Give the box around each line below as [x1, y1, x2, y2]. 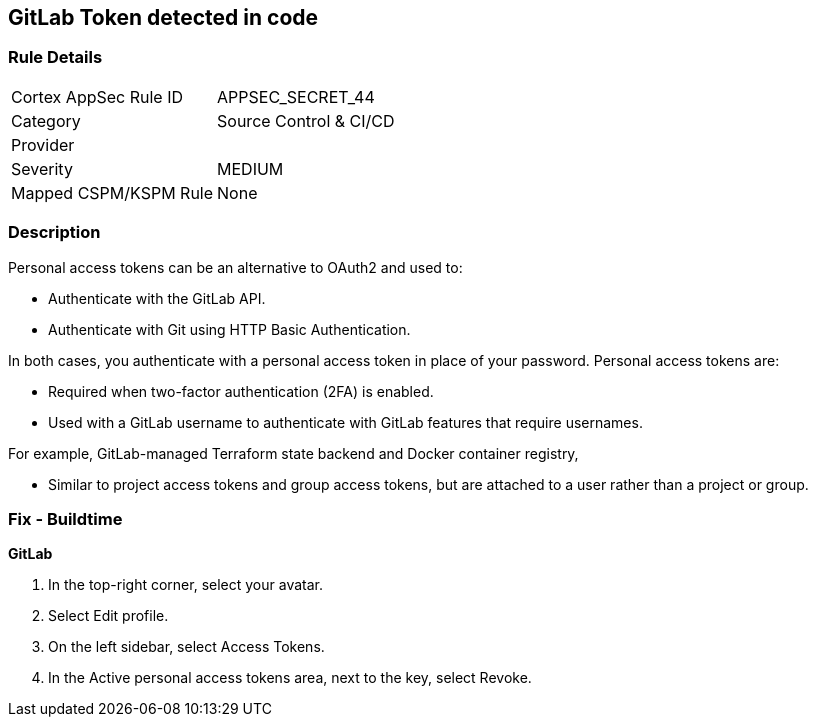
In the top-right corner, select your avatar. [48, 576, 323, 594]
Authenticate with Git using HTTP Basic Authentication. [48, 320, 411, 338]
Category [11, 110, 81, 131]
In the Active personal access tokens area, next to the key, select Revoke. [48, 669, 532, 687]
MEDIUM [217, 158, 284, 179]
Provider [11, 134, 75, 155]
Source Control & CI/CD [217, 110, 395, 131]
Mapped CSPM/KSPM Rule [11, 182, 214, 203]
